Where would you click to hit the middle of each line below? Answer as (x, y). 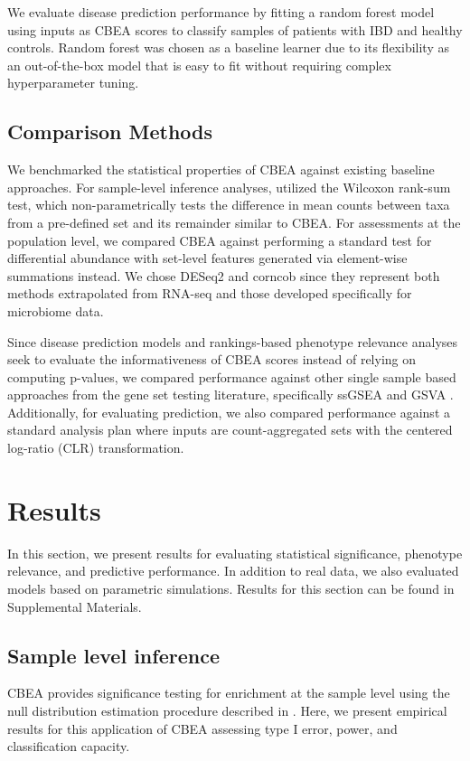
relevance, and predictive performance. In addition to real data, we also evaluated (233, 571)
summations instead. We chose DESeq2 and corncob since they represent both (224, 275)
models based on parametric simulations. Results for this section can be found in (231, 588)
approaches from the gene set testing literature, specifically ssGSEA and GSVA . (230, 395)
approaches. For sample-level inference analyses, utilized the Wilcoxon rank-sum (229, 187)
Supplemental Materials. (75, 606)
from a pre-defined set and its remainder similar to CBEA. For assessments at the (234, 222)
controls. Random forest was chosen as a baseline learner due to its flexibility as (228, 47)
